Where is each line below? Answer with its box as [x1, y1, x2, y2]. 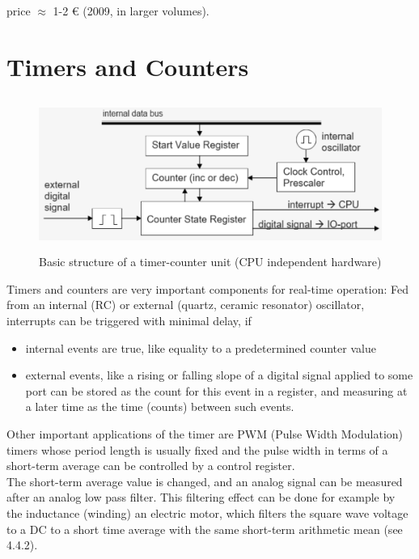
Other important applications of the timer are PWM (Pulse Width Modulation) [6, 426, 403, 443]
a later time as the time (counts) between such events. [25, 398, 294, 415]
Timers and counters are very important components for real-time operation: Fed [6, 280, 408, 297]
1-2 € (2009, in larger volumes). [53, 2, 209, 19]
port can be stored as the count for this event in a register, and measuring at [25, 382, 408, 399]
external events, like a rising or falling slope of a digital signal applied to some [25, 366, 413, 383]
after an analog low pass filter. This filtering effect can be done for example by [6, 489, 396, 506]
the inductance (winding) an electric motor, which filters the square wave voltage [6, 505, 408, 521]
